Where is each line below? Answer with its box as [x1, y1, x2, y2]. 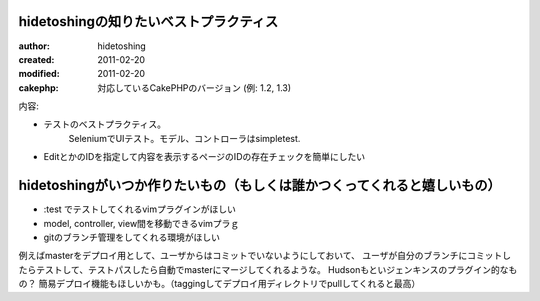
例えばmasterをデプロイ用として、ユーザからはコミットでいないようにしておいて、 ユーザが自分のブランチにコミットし [18, 250, 512, 262]
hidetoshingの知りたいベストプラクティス [18, 13, 279, 30]
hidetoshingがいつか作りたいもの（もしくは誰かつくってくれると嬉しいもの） [18, 177, 502, 194]
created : [18, 53, 55, 65]
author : [18, 40, 50, 52]
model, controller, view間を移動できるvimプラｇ [43, 217, 240, 229]
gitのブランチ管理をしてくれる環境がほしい [43, 231, 220, 243]
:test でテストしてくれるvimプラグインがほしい [43, 203, 237, 215]
